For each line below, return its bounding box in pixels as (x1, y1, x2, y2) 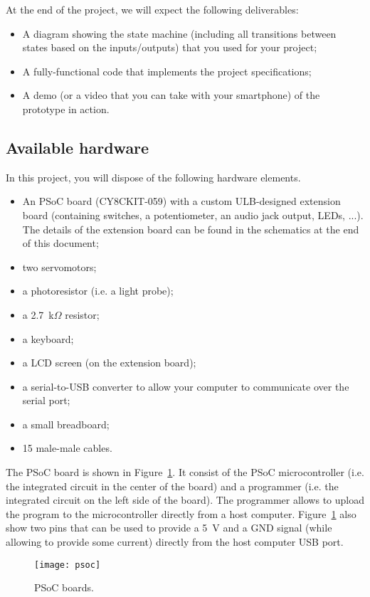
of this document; (22, 236, 99, 250)
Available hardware (6, 136, 149, 158)
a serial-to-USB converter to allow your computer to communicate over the (22, 379, 349, 393)
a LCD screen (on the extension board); (22, 355, 196, 370)
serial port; (22, 393, 70, 408)
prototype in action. (22, 101, 110, 116)
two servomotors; (22, 259, 97, 274)
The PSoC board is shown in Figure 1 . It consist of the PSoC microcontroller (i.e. (6, 465, 364, 480)
